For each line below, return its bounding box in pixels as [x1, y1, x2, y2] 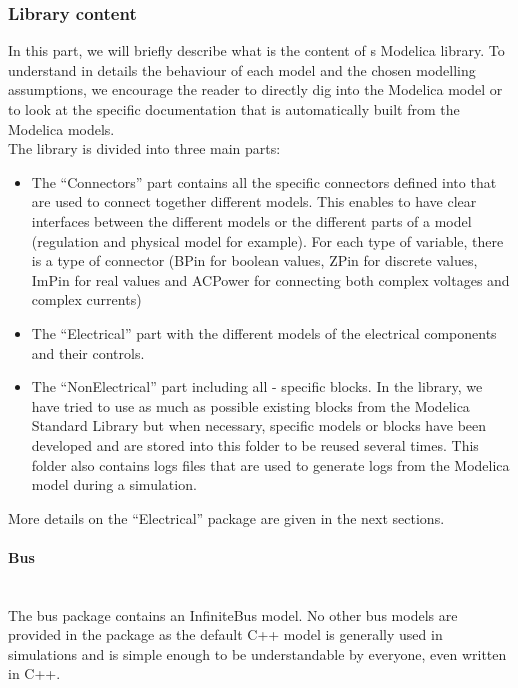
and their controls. [31, 342, 145, 363]
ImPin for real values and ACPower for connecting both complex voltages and [31, 269, 510, 290]
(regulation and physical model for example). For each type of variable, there [31, 230, 504, 251]
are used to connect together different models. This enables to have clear [31, 191, 477, 212]
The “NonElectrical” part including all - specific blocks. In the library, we [31, 376, 483, 397]
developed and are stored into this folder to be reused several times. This [31, 434, 479, 455]
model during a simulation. [31, 474, 197, 495]
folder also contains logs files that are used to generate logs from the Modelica [31, 454, 510, 475]
